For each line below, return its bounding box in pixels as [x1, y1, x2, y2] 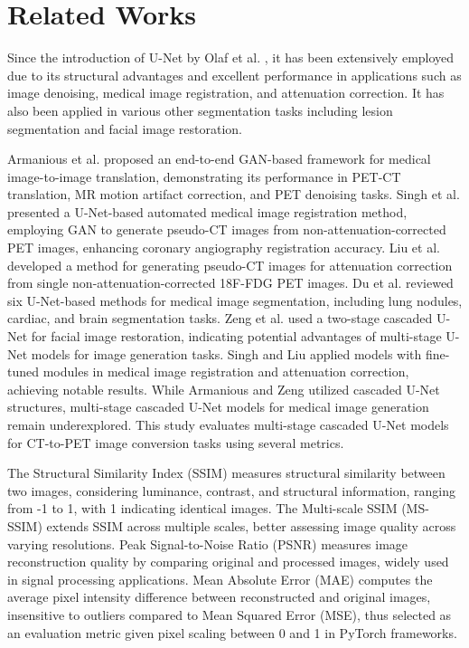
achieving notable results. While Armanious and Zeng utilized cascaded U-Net [7, 379, 440, 398]
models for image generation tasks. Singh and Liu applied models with [31, 344, 422, 363]
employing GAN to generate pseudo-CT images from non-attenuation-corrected [7, 220, 446, 239]
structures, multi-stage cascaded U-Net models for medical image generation [7, 397, 429, 416]
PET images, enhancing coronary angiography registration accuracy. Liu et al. [7, 238, 440, 257]
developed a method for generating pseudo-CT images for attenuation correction [7, 255, 453, 274]
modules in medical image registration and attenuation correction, [42, 362, 409, 381]
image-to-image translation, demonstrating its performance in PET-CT [7, 167, 401, 186]
